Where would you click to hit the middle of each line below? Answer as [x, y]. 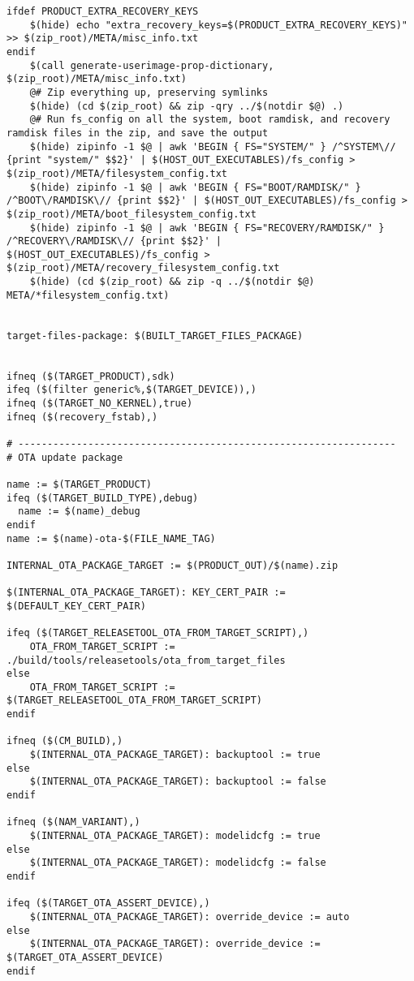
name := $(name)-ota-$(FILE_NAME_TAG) [111, 538]
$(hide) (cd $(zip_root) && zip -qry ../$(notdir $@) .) [187, 106]
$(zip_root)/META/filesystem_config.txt [117, 173]
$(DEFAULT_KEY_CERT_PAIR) [76, 606]
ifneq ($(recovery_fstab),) [82, 417]
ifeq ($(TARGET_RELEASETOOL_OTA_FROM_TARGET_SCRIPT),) [158, 633]
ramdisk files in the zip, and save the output [138, 133]
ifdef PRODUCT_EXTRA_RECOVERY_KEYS [103, 11]
